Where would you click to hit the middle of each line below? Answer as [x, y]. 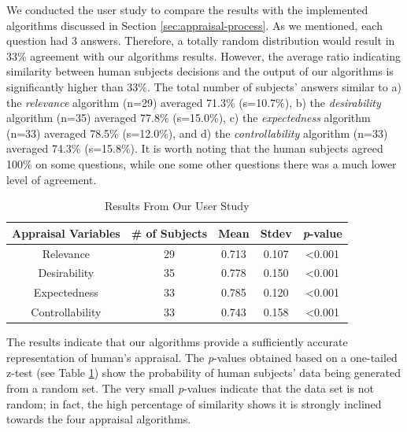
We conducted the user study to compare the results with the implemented [187, 9]
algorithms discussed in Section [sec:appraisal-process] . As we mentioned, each [194, 25]
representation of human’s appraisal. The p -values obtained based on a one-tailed [202, 357]
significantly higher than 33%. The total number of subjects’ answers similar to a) [204, 86]
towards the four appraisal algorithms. [99, 419]
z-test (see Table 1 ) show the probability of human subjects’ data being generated [203, 373]
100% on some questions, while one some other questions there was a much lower [202, 163]
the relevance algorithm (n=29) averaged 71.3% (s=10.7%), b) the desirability [194, 102]
